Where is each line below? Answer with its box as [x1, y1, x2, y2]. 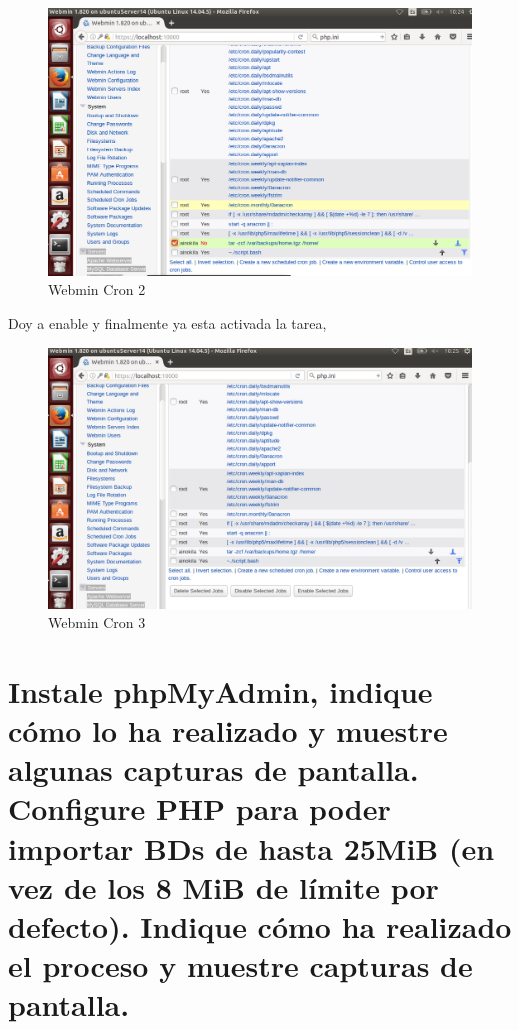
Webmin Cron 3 [48, 612, 146, 633]
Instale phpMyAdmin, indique [8, 670, 433, 711]
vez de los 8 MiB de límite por [8, 866, 439, 907]
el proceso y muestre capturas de [8, 945, 473, 986]
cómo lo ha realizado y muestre [8, 710, 448, 751]
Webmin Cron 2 [48, 279, 146, 300]
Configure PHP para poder [8, 788, 391, 829]
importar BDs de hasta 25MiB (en [8, 827, 495, 868]
